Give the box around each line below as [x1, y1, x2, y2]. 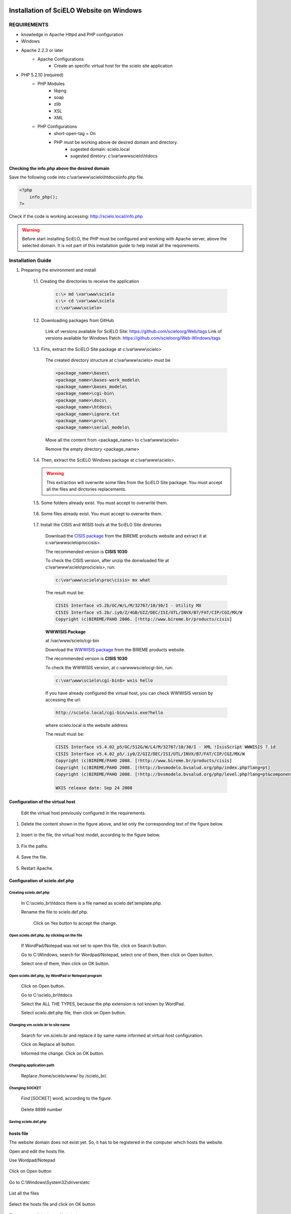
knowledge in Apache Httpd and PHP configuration [21, 32, 124, 37]
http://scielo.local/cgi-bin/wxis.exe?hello [55, 709, 163, 715]
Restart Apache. [21, 865, 53, 871]
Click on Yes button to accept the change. [33, 920, 117, 926]
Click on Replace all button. [21, 1042, 76, 1047]
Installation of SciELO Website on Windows [9, 6, 142, 15]
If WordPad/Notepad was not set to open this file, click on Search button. [21, 943, 167, 949]
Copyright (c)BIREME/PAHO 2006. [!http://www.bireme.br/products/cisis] [55, 617, 232, 622]
